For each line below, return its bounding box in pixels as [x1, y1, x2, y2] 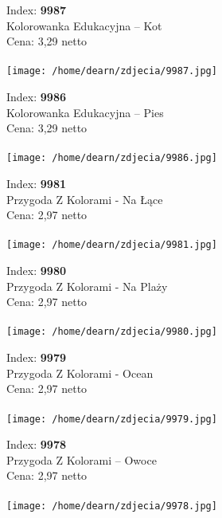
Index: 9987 [6, 2, 66, 18]
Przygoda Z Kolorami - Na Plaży [6, 277, 168, 294]
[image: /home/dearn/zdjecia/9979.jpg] [6, 413, 217, 425]
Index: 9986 [6, 88, 66, 105]
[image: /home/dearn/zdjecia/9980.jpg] [6, 326, 217, 338]
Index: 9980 [6, 262, 66, 279]
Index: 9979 [6, 349, 66, 366]
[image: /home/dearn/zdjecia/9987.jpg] [6, 65, 217, 77]
